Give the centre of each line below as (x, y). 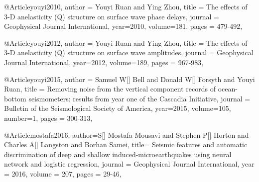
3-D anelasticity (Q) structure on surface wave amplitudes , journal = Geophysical (129, 52)
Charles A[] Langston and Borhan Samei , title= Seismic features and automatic (126, 144)
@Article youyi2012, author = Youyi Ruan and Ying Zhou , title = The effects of (126, 43)
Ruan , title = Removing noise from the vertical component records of (110, 89)
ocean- (228, 89)
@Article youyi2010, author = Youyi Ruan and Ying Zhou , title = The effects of (126, 6)
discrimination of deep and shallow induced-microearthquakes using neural (118, 154)
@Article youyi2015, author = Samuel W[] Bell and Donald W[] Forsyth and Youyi (129, 79)
